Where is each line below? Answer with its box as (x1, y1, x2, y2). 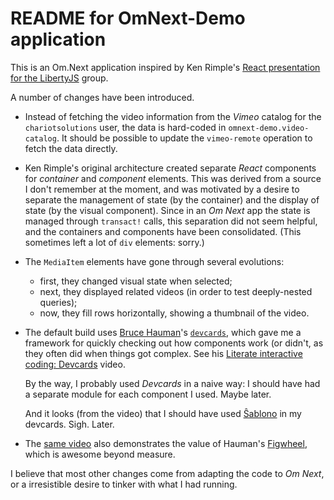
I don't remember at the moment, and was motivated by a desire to (24, 183, 300, 195)
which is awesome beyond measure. (24, 448, 176, 460)
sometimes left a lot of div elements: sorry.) (24, 236, 205, 248)
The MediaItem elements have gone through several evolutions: (24, 255, 285, 267)
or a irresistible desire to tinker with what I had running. (10, 478, 238, 490)
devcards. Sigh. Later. (24, 418, 115, 430)
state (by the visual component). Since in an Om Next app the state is (24, 204, 311, 216)
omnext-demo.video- (228, 123, 310, 133)
